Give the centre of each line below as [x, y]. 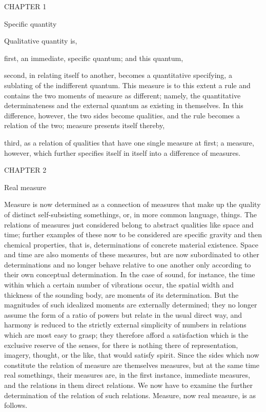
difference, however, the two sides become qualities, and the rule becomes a [122, 115]
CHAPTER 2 [25, 170]
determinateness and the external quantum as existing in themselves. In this [124, 105]
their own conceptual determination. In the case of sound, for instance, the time [130, 274]
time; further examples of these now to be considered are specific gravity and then [133, 234]
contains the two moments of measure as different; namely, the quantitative [122, 95]
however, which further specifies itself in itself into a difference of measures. [122, 152]
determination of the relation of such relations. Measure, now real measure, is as [130, 395]
